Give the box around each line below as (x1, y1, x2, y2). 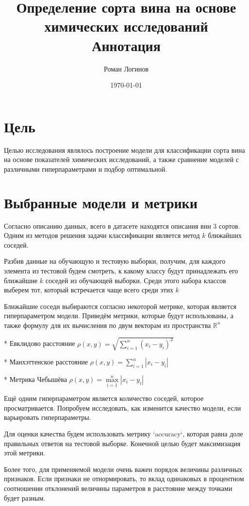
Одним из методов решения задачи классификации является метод (4, 230, 200, 240)
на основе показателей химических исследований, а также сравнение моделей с (4, 154, 239, 164)
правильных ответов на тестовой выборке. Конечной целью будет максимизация (4, 438, 241, 448)
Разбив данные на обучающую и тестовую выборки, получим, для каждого (4, 256, 226, 266)
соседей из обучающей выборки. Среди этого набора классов (45, 275, 226, 285)
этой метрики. (4, 448, 46, 458)
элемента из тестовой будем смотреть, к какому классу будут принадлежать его (4, 265, 238, 275)
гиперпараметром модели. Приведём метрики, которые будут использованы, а (4, 310, 233, 321)
